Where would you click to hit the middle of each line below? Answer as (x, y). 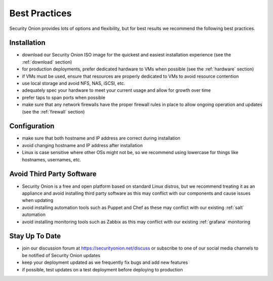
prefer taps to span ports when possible (64, 97)
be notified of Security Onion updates (61, 255)
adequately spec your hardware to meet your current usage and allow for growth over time (116, 90)
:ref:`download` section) (47, 62)
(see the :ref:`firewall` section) (54, 112)
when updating (38, 200)
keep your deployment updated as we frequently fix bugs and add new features (105, 262)
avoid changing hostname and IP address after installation (82, 145)
